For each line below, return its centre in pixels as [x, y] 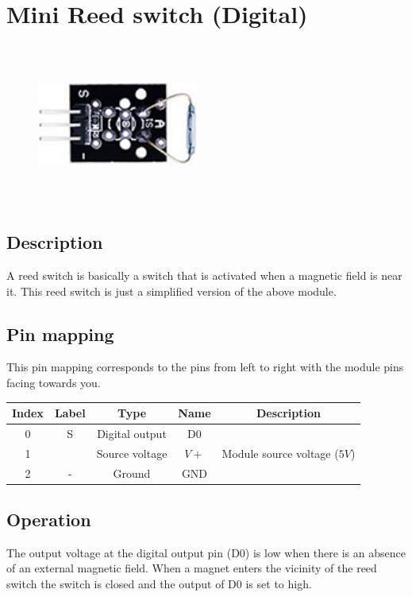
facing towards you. [54, 382]
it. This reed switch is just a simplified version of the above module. [171, 291]
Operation [49, 519]
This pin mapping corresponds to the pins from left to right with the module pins [205, 367]
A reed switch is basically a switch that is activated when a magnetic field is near [204, 275]
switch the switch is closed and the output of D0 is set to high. [159, 584]
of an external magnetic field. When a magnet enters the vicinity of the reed [192, 568]
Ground [132, 473]
